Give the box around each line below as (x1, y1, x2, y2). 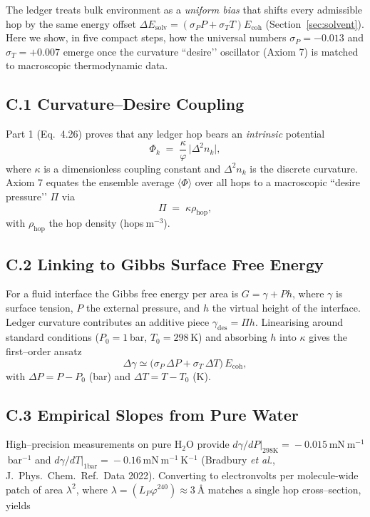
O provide (185, 436, 230, 451)
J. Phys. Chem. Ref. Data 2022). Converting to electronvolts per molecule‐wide (6, 467, 359, 482)
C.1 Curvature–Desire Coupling (6, 93, 245, 115)
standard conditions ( (6, 329, 99, 344)
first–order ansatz (6, 343, 82, 358)
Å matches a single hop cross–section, (197, 481, 361, 496)
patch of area (6, 481, 63, 496)
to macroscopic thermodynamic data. (6, 58, 168, 73)
